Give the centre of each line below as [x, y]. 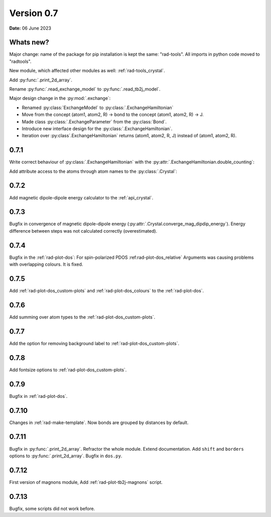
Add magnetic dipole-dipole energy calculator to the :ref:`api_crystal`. [81, 197]
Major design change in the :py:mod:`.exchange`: [60, 98]
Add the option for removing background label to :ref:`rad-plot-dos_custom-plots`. [94, 343]
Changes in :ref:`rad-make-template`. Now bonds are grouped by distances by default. [99, 423]
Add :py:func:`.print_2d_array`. [41, 80]
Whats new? [29, 42]
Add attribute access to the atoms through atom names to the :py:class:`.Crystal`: [93, 171]
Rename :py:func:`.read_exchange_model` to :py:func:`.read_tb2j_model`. [85, 89]
